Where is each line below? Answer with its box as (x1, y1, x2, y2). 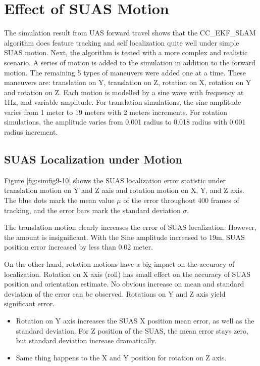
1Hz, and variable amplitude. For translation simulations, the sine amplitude (4, 97, 241, 107)
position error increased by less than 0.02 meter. (4, 241, 153, 252)
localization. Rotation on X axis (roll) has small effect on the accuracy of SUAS (4, 268, 251, 279)
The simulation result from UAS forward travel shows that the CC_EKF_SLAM (4, 27, 256, 38)
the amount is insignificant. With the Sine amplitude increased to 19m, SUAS (4, 231, 245, 242)
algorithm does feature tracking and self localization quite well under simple (4, 37, 239, 48)
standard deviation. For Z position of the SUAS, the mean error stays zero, (16, 325, 248, 336)
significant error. (4, 298, 55, 309)
